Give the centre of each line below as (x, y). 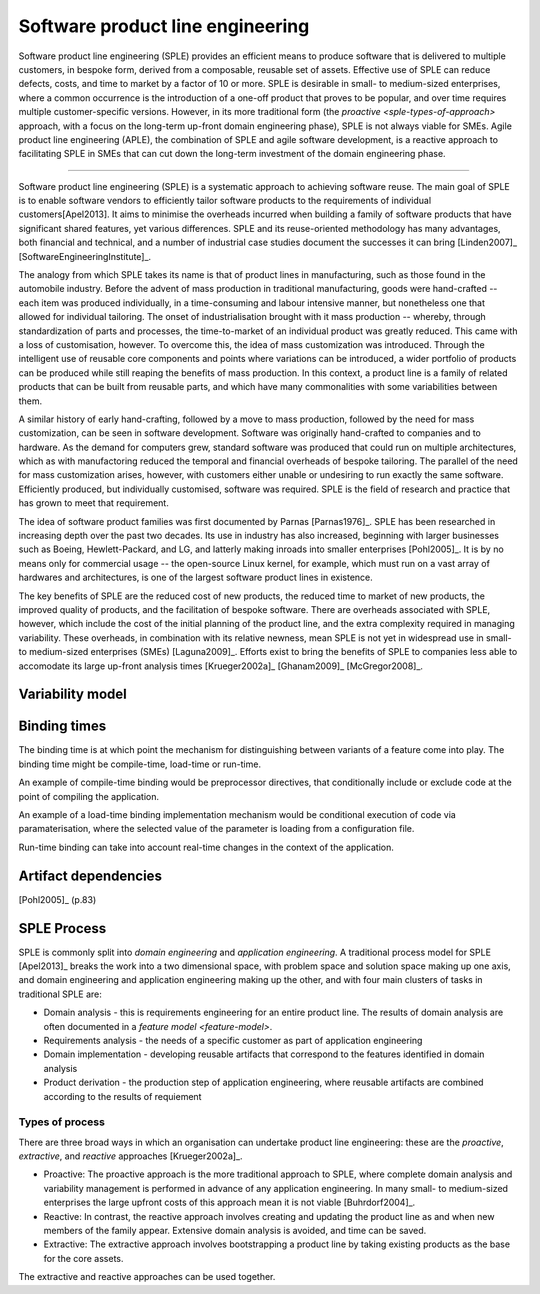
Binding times (62, 726)
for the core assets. (83, 1258)
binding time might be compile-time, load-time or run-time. (140, 764)
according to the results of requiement (122, 1096)
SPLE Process (62, 928)
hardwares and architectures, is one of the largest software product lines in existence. (196, 577)
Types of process (61, 1122)
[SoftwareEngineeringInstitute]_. (85, 256)
